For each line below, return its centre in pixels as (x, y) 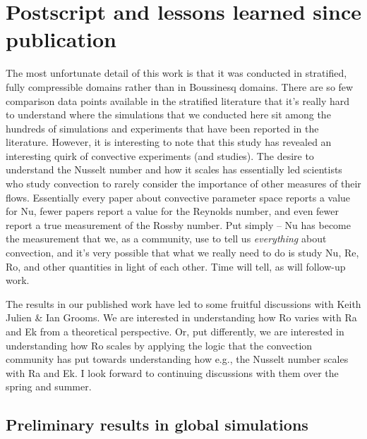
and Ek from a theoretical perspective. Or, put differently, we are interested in (175, 331)
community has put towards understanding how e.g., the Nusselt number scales (177, 359)
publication (61, 39)
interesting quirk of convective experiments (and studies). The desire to (160, 155)
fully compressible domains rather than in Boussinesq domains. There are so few (180, 86)
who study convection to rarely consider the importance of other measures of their (183, 184)
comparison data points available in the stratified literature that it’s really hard (178, 100)
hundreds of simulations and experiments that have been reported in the (162, 128)
